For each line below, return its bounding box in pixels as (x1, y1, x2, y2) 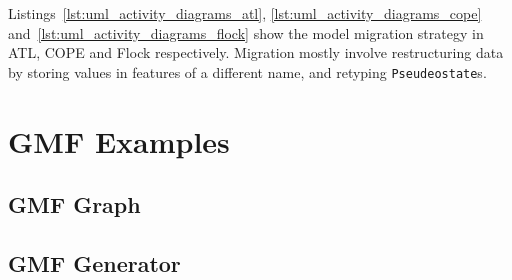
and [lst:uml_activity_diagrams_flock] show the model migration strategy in (8, 22, 484, 43)
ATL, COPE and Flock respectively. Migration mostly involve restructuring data (8, 42, 504, 63)
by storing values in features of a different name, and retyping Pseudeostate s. (8, 61, 487, 82)
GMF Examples (8, 120, 230, 161)
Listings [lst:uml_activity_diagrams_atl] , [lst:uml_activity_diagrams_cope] (8, 3, 482, 23)
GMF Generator (8, 247, 181, 278)
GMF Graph (8, 189, 141, 220)
